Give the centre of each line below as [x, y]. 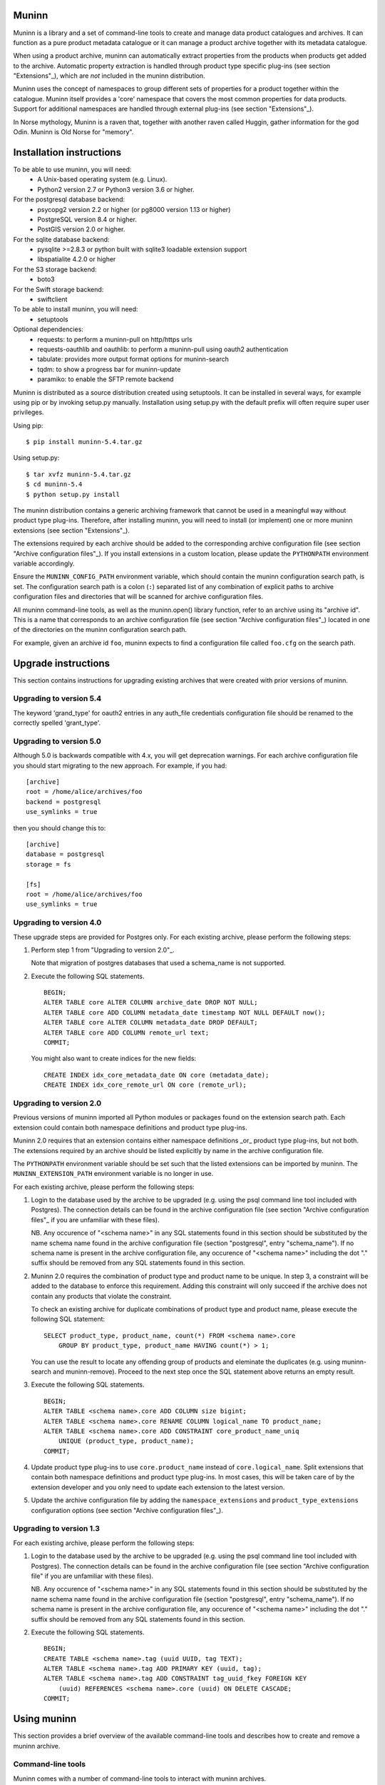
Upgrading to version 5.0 [57, 741]
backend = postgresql [63, 802]
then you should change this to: [60, 828]
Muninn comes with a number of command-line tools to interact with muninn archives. [140, 1779]
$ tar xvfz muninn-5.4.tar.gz [79, 474]
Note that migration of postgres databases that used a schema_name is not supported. [158, 963]
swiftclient [52, 299]
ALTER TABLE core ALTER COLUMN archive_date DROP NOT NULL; [151, 1002]
